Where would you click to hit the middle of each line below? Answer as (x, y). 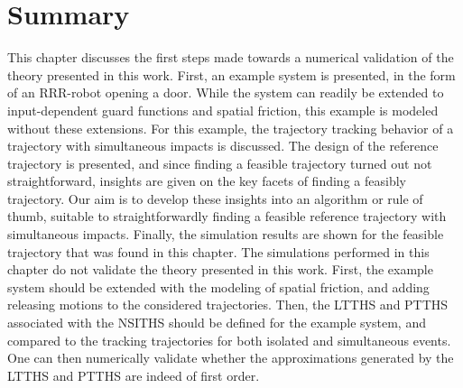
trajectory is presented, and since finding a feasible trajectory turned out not (220, 163)
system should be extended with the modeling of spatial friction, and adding (218, 286)
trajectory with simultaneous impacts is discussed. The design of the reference (223, 146)
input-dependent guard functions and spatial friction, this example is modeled (223, 110)
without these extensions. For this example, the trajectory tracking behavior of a (231, 128)
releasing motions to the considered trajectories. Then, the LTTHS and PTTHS (228, 305)
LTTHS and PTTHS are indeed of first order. (134, 375)
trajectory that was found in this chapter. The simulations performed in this (218, 251)
